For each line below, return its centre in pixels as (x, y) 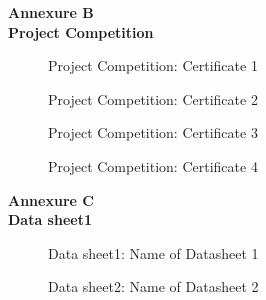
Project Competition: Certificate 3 (153, 132)
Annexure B (51, 12)
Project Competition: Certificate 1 (153, 65)
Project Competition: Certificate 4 (153, 165)
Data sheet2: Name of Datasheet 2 (153, 286)
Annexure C (51, 199)
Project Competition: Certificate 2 (153, 98)
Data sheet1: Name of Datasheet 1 (153, 252)
